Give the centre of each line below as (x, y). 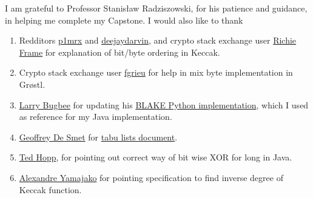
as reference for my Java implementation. (96, 117)
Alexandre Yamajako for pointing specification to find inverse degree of (151, 177)
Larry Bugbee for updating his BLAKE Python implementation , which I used (164, 104)
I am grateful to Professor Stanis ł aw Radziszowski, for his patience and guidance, (156, 8)
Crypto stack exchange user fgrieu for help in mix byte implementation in (156, 72)
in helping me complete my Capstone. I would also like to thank (124, 20)
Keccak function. (50, 189)
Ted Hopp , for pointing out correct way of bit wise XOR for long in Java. (156, 157)
